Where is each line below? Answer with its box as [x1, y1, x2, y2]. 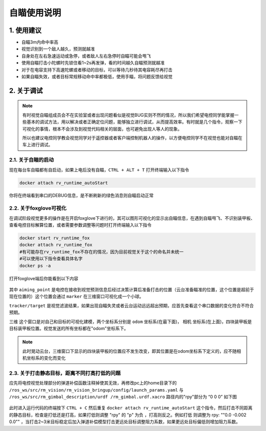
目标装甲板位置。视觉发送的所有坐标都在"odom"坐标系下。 [9, 325, 129, 331]
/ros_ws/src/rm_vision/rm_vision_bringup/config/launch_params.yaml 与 [9, 387, 184, 393]
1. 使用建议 [9, 26, 42, 34]
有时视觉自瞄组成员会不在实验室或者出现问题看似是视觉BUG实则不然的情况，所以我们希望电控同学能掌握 [22, 112, 235, 118]
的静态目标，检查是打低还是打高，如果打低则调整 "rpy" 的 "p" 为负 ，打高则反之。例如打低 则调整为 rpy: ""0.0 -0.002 [9, 412, 247, 418]
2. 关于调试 [9, 86, 43, 95]
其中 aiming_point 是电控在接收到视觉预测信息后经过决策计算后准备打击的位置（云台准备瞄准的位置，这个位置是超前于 [9, 286, 255, 293]
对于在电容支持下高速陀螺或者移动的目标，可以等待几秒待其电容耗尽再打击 [21, 66, 172, 72]
